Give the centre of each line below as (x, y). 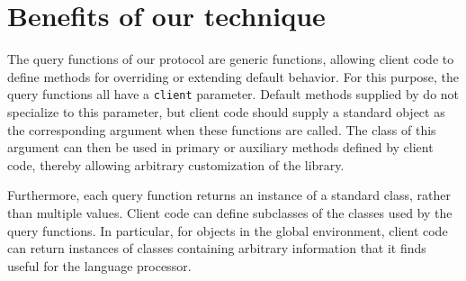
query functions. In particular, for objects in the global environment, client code (228, 230)
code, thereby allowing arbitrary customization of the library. (176, 164)
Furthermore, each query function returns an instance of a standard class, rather (229, 195)
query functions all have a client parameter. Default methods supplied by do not (233, 94)
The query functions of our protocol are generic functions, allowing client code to (231, 59)
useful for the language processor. (99, 265)
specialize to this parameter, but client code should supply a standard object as (226, 111)
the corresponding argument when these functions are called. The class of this (222, 129)
